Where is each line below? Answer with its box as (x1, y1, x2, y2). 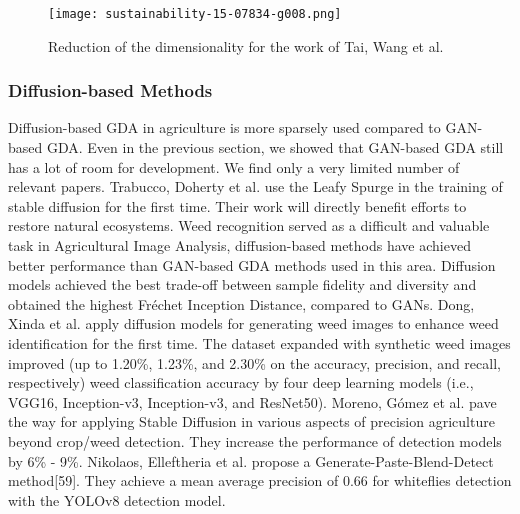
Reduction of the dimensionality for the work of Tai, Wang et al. (48, 35, 444, 56)
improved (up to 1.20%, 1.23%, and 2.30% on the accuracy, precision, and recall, (8, 352, 501, 373)
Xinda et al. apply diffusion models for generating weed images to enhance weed (8, 313, 499, 334)
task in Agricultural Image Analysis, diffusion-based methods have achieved (8, 235, 471, 256)
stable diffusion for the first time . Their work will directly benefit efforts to (8, 195, 467, 216)
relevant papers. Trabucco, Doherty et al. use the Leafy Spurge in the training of (8, 176, 503, 197)
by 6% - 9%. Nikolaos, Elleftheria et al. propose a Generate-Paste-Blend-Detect (8, 450, 494, 471)
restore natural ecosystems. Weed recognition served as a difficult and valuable (8, 215, 490, 236)
